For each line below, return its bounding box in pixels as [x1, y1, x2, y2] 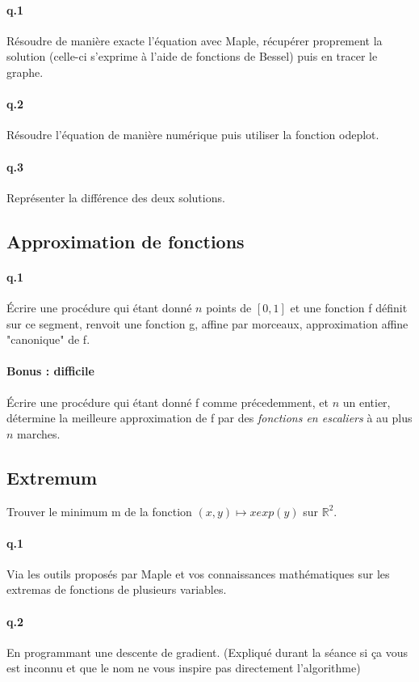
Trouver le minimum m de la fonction [6, 502, 192, 519]
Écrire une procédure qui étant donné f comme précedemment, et [6, 393, 329, 410]
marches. [17, 425, 61, 442]
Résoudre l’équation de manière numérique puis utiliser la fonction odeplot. [6, 126, 379, 143]
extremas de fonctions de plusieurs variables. [6, 581, 227, 598]
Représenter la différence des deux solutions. [6, 189, 225, 205]
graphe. [6, 63, 44, 80]
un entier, [342, 393, 391, 410]
